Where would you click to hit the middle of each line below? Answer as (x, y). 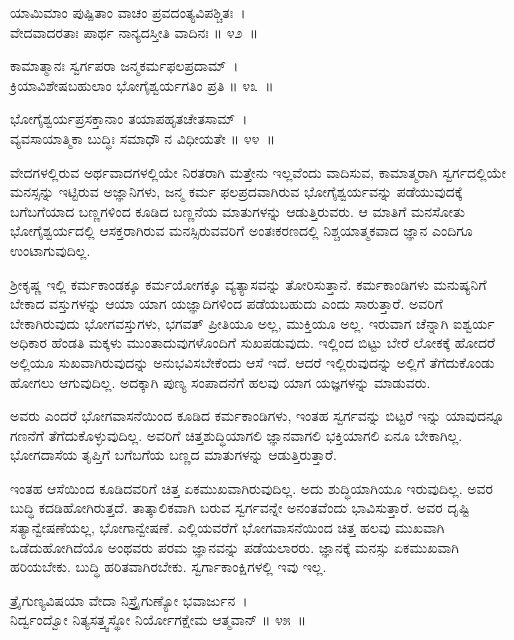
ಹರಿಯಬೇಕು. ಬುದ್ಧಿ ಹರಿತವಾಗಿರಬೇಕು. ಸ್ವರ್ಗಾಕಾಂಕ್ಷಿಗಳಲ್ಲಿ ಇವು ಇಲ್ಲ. (168, 566)
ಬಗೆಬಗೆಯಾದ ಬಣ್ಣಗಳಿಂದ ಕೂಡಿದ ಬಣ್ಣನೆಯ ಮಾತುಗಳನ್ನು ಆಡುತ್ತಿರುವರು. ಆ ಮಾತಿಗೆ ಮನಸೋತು (237, 210)
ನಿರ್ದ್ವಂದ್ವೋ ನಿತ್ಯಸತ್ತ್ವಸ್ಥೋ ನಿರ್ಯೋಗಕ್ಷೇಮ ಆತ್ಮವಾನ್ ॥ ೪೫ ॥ (158, 619)
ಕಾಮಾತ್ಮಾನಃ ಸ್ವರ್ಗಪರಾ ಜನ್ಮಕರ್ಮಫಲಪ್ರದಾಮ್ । (124, 65)
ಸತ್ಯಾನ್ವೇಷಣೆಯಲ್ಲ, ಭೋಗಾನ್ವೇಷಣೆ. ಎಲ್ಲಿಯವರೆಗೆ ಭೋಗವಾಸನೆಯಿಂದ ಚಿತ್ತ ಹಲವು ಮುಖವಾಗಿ (227, 527)
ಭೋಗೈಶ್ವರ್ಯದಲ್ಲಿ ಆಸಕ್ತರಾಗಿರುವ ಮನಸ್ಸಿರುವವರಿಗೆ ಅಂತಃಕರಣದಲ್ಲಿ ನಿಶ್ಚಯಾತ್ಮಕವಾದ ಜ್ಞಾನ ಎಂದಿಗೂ (241, 230)
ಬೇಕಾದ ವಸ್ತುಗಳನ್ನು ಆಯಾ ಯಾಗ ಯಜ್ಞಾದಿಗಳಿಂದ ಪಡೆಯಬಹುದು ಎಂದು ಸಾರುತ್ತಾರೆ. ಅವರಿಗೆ (226, 303)
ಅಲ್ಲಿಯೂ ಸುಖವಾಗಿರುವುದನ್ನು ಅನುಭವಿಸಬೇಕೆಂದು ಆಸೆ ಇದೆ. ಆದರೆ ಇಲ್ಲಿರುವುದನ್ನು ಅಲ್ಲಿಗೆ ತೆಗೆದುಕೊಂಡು (252, 361)
